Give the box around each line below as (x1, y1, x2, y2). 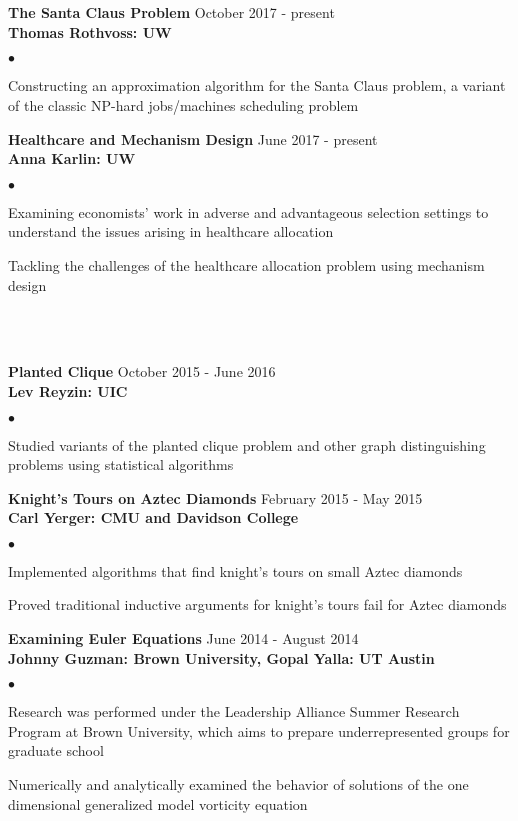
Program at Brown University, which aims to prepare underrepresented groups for (8, 720, 510, 741)
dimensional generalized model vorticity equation (8, 793, 308, 814)
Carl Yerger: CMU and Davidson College (8, 507, 299, 528)
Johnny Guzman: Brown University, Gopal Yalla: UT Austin (8, 647, 435, 668)
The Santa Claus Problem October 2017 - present (8, 2, 335, 23)
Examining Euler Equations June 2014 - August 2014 (8, 628, 359, 649)
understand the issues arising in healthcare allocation (8, 221, 334, 242)
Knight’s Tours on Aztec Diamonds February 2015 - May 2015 (8, 487, 423, 508)
